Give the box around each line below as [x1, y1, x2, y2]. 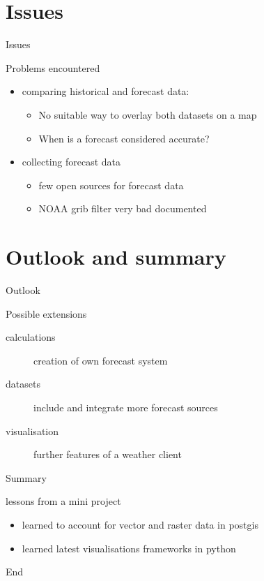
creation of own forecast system [33, 353, 168, 367]
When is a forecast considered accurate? [38, 131, 210, 145]
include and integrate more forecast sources [33, 399, 218, 414]
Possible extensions [6, 306, 87, 321]
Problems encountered [6, 60, 100, 75]
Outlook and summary [6, 242, 226, 271]
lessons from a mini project [6, 494, 121, 508]
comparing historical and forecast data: [22, 84, 189, 98]
